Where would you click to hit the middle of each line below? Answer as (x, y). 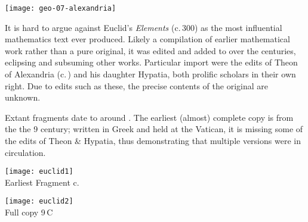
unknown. (23, 97)
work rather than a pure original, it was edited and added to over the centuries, (150, 50)
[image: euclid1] (39, 172)
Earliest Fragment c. (42, 182)
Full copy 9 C (29, 212)
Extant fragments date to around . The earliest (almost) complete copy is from (149, 117)
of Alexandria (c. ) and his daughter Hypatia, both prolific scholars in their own (150, 74)
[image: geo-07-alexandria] (61, 8)
